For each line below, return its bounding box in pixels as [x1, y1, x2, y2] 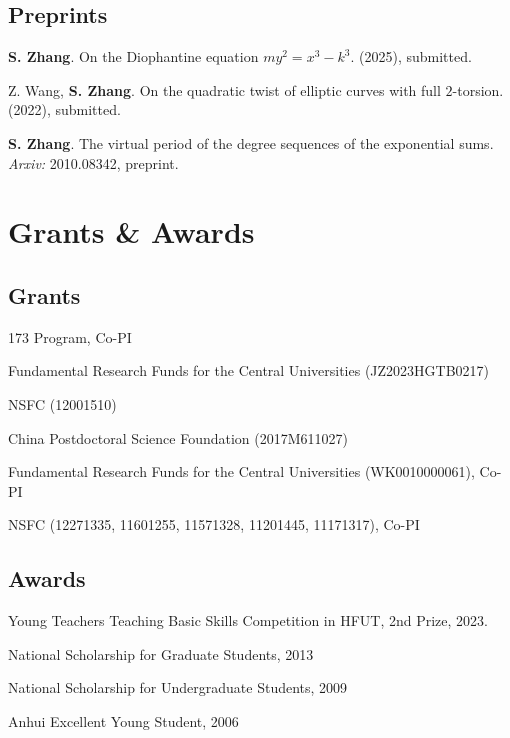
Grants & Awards [8, 211, 255, 252]
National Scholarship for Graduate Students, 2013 [8, 643, 314, 664]
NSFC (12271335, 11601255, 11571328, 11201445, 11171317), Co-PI [8, 514, 420, 535]
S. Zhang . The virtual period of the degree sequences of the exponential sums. [8, 132, 494, 153]
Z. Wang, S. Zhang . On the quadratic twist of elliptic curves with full [8, 79, 441, 100]
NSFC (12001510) [8, 393, 117, 414]
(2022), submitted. [8, 99, 121, 120]
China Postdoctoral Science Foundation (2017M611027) [8, 427, 349, 448]
